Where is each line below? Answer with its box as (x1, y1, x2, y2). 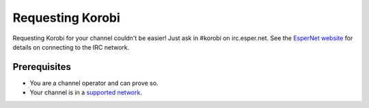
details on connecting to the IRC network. (12, 43, 130, 51)
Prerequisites (12, 61, 71, 73)
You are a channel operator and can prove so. (29, 79, 159, 87)
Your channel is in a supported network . (29, 88, 143, 96)
